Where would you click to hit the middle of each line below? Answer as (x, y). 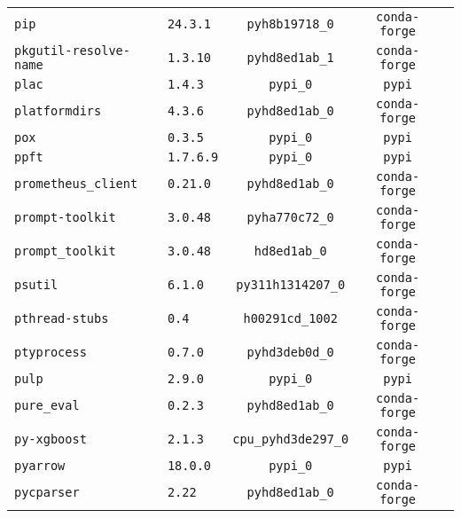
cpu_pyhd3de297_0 (291, 439)
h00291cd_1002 (290, 318)
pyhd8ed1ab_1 (290, 58)
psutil (36, 285)
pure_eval (47, 405)
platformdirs (58, 111)
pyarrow (40, 466)
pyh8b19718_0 (290, 24)
